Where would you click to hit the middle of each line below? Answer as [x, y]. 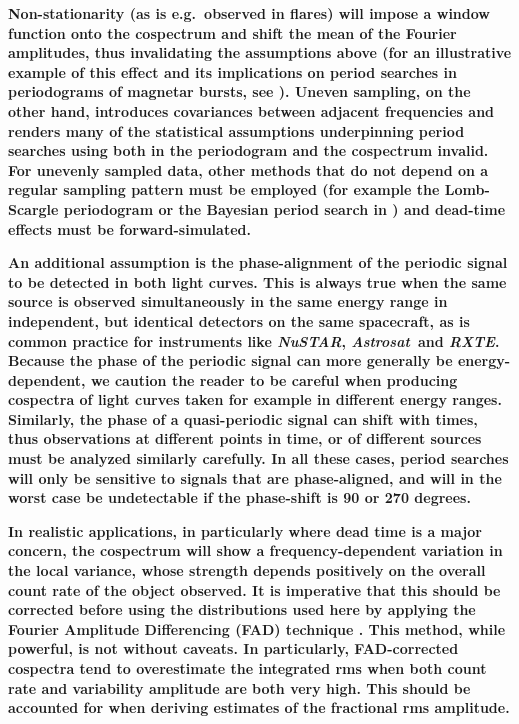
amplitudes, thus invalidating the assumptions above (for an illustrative [260, 52]
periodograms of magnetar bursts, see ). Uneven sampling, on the [239, 91]
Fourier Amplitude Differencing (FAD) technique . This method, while [257, 628]
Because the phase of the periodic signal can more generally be [230, 360]
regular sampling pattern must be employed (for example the [224, 189]
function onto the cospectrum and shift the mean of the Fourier [232, 32]
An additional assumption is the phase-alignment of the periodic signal [258, 262]
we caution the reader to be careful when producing [274, 379]
